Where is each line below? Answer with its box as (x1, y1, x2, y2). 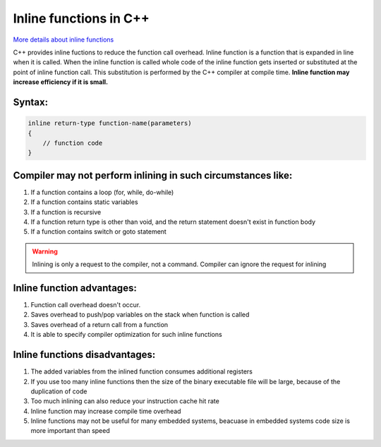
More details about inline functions (13, 35, 114, 44)
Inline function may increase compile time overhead (30, 407, 181, 415)
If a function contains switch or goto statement (30, 227, 167, 236)
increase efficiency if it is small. (13, 78, 109, 86)
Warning (32, 247, 58, 256)
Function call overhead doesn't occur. (30, 301, 141, 309)
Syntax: (13, 96, 49, 108)
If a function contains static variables (30, 198, 138, 206)
